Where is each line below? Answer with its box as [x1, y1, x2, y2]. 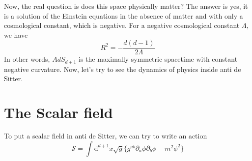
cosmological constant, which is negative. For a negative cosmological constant [4, 20, 240, 30]
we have [4, 29, 28, 40]
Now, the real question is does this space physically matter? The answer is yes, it [4, 1, 248, 11]
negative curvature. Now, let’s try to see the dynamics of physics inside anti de [4, 64, 241, 74]
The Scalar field [4, 102, 113, 122]
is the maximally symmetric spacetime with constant [79, 54, 238, 64]
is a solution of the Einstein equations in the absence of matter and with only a [4, 10, 243, 21]
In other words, [4, 54, 50, 64]
